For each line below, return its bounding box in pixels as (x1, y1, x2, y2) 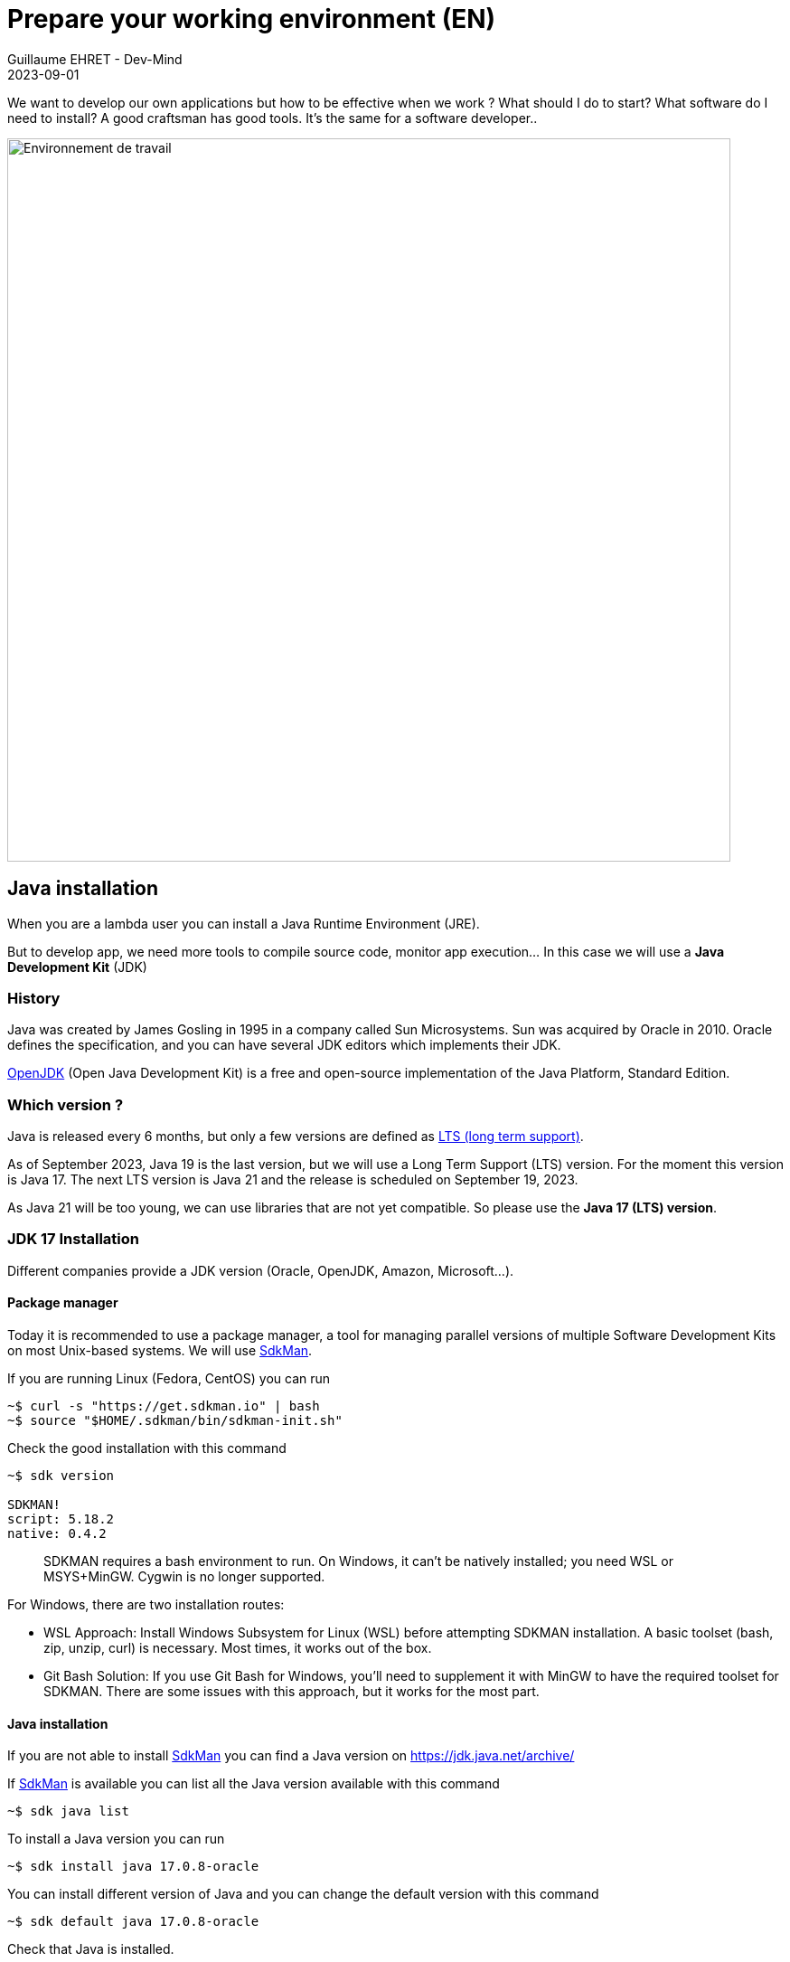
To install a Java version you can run (7, 1831, 225, 1847)
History (7, 988, 61, 1007)
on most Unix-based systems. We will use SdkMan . (7, 1343, 313, 1359)
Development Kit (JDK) (7, 958, 147, 975)
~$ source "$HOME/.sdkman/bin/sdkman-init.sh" (7, 1413, 343, 1429)
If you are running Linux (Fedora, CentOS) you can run (7, 1371, 331, 1387)
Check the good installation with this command (7, 1440, 287, 1457)
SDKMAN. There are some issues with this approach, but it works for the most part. (43, 1684, 540, 1700)
